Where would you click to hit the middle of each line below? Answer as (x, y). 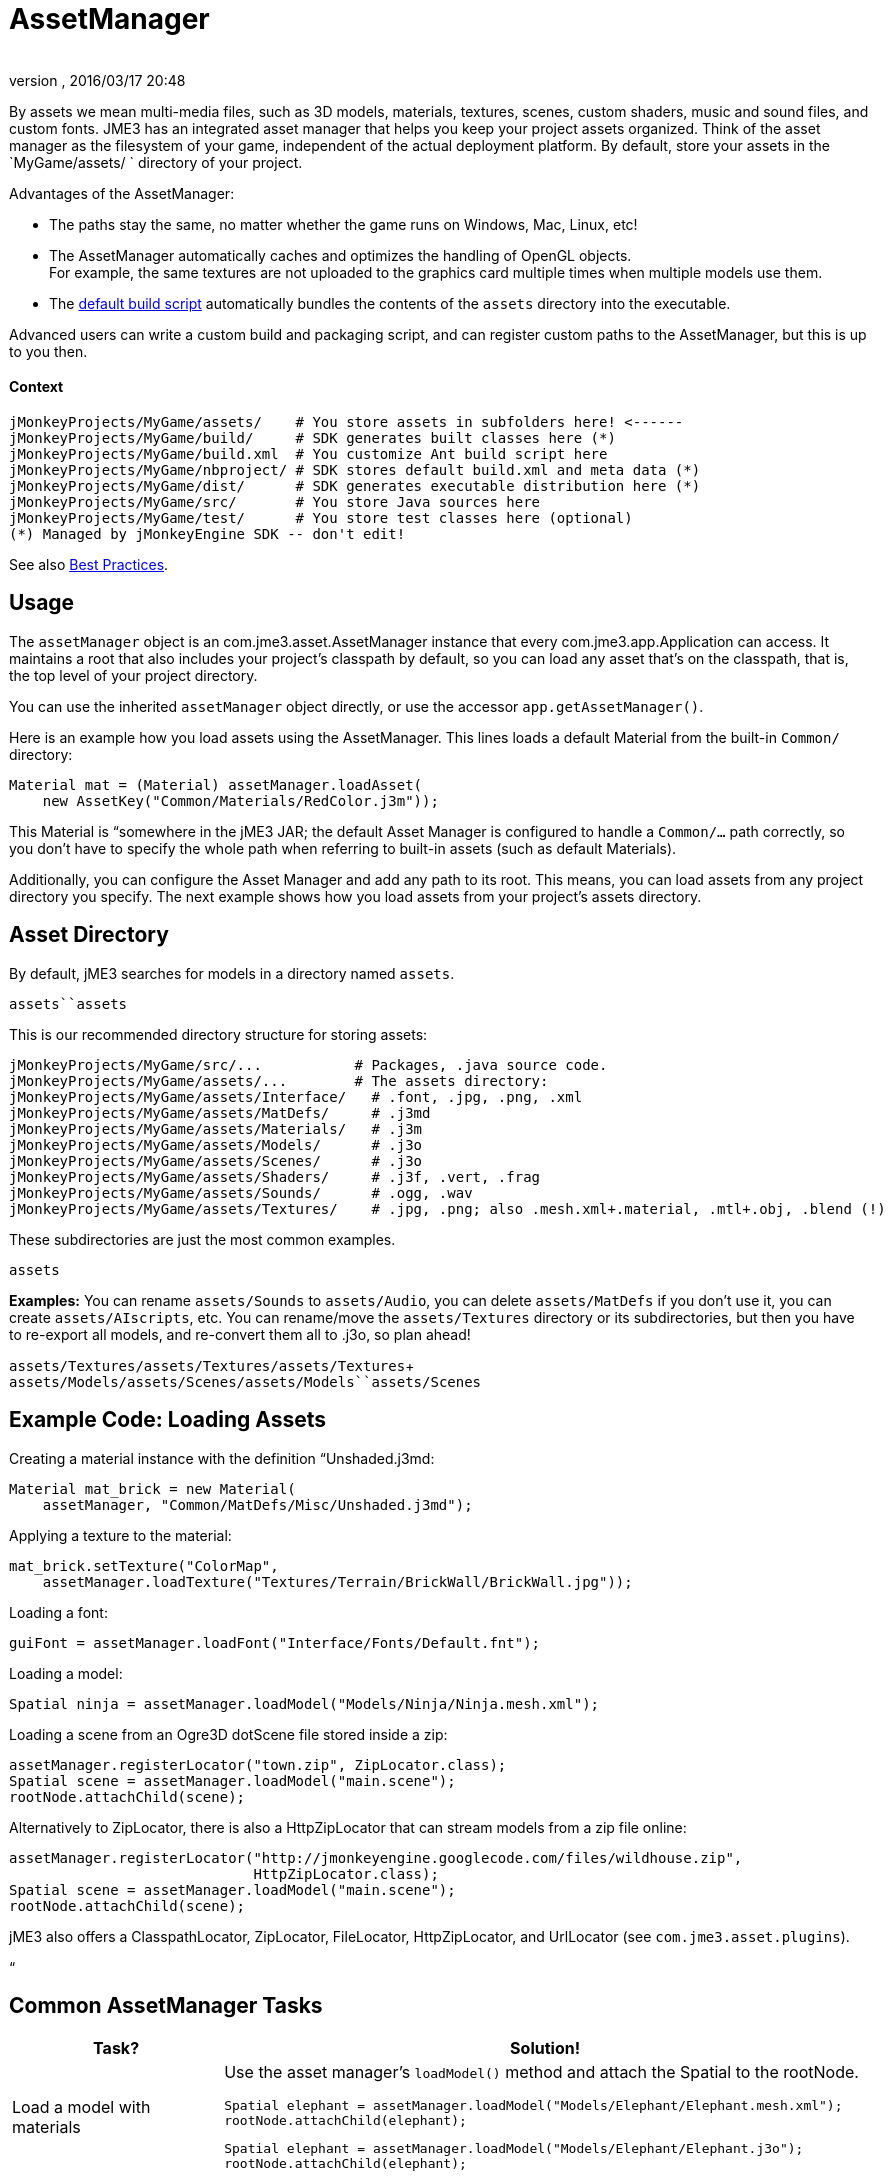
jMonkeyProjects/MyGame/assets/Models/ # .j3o (216, 1144)
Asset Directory (89, 935)
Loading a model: (66, 1673)
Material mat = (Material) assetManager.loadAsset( (216, 784)
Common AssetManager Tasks (166, 2005)
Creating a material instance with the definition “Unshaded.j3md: (222, 1458)
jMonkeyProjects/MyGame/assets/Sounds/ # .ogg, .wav (241, 1192)
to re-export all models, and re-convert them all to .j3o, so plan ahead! (240, 1334)
